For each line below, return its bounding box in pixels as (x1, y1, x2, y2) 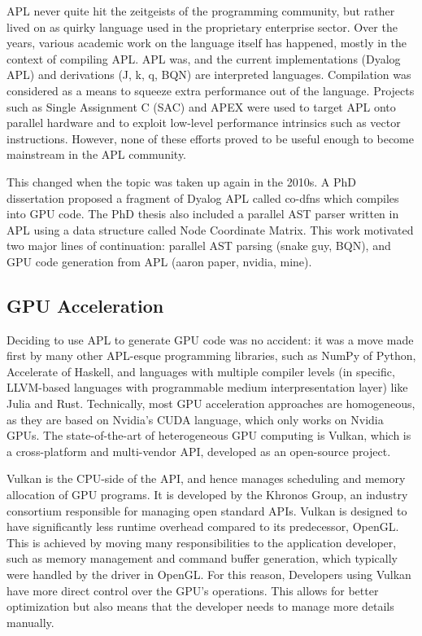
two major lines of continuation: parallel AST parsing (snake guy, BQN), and (7, 237, 391, 254)
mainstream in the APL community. (7, 146, 187, 163)
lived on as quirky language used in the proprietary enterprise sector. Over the (7, 18, 398, 35)
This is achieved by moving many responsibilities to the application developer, (7, 533, 397, 550)
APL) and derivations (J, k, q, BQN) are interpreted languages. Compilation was (7, 66, 411, 83)
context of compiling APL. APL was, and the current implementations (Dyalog (7, 50, 401, 67)
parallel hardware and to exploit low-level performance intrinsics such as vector (7, 114, 401, 131)
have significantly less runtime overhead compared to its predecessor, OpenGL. (7, 518, 399, 535)
